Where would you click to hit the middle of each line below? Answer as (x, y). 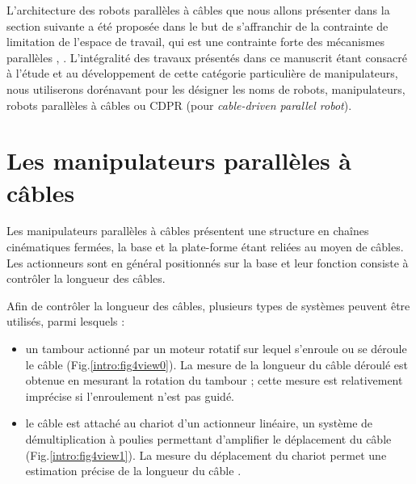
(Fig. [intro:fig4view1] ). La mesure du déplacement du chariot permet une (206, 455)
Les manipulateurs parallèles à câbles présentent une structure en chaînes (188, 231)
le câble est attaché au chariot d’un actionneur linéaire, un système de (199, 423)
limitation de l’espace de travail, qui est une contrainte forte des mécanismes (195, 42)
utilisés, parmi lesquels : (66, 321)
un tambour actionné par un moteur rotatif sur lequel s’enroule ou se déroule (216, 349)
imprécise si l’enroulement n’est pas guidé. (130, 396)
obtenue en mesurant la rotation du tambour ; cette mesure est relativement (214, 380)
